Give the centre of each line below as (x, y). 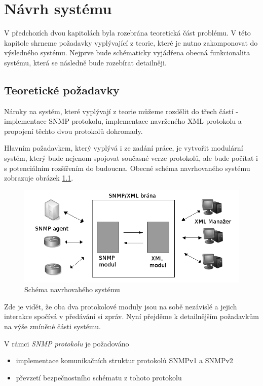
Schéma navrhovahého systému (72, 289)
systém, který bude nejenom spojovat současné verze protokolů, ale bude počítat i (131, 158)
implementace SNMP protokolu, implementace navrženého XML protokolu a (123, 121)
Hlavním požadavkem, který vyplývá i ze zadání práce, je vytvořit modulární (124, 148)
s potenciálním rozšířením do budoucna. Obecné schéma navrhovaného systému (127, 168)
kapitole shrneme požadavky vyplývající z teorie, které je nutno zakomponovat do (131, 42)
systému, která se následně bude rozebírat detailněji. (85, 62)
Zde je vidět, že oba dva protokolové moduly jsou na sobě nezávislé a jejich (121, 306)
